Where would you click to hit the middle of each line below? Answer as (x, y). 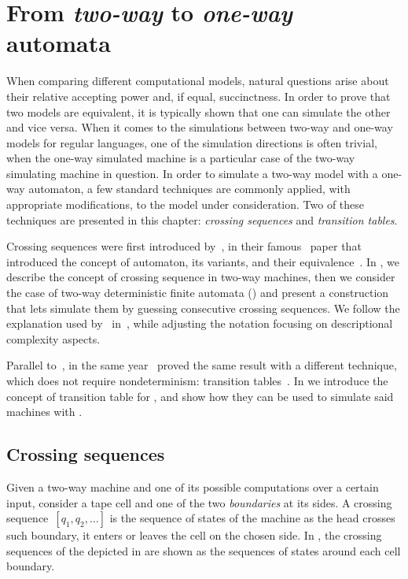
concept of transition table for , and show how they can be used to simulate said (200, 396)
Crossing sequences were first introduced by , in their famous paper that (184, 246)
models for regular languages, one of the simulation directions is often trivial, (192, 142)
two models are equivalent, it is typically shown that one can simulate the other (198, 111)
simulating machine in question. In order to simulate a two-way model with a (192, 173)
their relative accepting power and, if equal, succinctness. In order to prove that (198, 96)
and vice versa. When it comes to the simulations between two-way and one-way (200, 127)
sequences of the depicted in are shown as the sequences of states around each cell (204, 550)
